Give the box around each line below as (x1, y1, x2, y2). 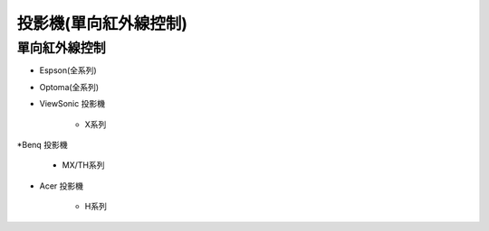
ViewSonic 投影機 (39, 98, 106, 109)
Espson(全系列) (39, 65, 97, 76)
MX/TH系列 (62, 160, 105, 171)
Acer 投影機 (39, 180, 84, 191)
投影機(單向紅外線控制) (16, 14, 188, 33)
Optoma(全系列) (39, 81, 100, 92)
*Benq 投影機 (16, 139, 68, 150)
